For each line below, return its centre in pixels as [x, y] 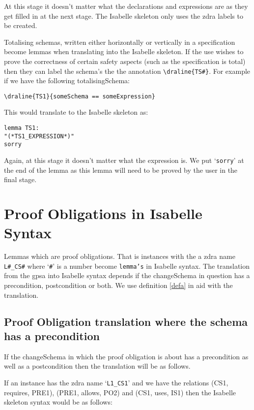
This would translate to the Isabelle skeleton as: [76, 112]
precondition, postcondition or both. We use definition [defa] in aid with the [118, 285]
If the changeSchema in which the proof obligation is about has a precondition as [126, 356]
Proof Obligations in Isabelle [103, 213]
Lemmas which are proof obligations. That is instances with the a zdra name [120, 256]
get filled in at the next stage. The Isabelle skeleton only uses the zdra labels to [124, 16]
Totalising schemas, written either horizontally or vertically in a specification [120, 42]
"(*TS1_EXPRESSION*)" [39, 136]
